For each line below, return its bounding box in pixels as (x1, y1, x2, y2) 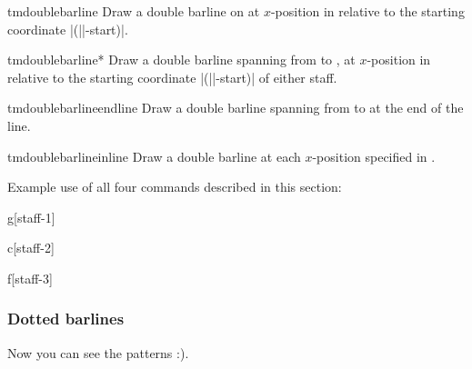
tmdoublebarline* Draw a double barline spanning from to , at (7, 50, 356, 69)
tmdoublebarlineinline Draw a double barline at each (7, 146, 301, 165)
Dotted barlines (7, 307, 125, 330)
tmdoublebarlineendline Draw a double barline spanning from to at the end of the (7, 98, 464, 117)
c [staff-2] (7, 238, 55, 257)
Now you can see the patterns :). (7, 343, 189, 362)
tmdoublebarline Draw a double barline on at (7, 2, 260, 20)
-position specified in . (312, 146, 436, 165)
